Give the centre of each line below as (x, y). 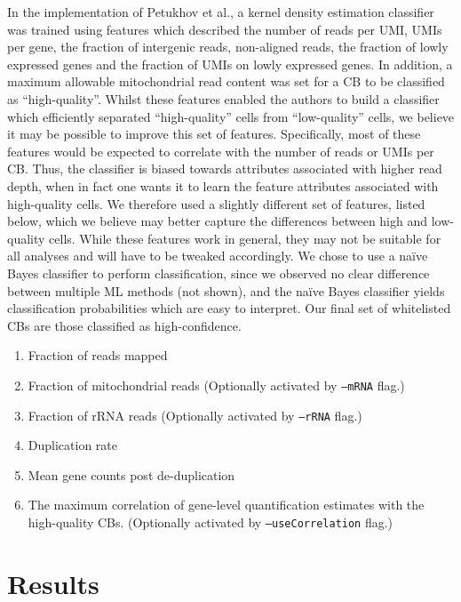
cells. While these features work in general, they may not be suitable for (245, 238)
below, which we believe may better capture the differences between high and (218, 221)
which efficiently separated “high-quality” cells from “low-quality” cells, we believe (231, 116)
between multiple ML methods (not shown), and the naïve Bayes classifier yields (226, 290)
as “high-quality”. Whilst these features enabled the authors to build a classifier (223, 98)
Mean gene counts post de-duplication (131, 474)
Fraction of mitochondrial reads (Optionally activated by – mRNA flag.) (216, 385)
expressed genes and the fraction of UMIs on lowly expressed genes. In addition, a (230, 64)
